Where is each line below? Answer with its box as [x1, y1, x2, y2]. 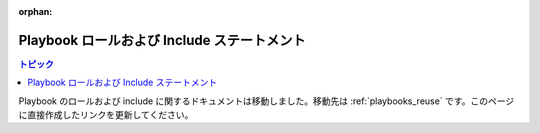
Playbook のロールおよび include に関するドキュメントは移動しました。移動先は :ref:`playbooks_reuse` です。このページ [18, 95, 515, 107]
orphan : [18, 6, 53, 17]
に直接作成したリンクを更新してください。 [18, 109, 194, 121]
